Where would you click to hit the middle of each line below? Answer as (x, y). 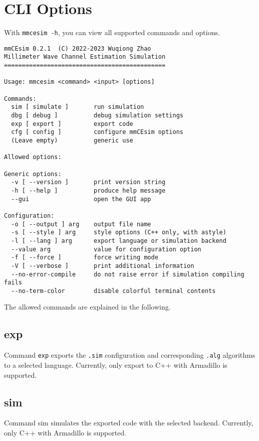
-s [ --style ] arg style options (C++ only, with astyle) (119, 233)
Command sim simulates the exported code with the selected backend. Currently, (129, 423)
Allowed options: (33, 157)
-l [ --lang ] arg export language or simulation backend (119, 241)
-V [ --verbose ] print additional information (103, 266)
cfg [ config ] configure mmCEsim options (97, 132)
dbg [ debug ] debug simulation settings (97, 116)
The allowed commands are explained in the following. (87, 307)
